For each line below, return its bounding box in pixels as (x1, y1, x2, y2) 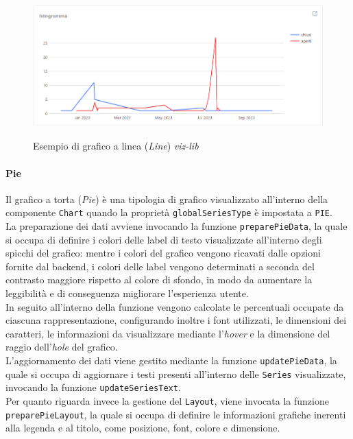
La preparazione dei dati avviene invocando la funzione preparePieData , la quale (5, 218, 348, 233)
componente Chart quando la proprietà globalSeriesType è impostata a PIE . (5, 205, 332, 219)
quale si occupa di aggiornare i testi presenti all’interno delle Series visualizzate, (5, 366, 346, 381)
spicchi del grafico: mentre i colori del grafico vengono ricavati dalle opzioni (5, 246, 321, 260)
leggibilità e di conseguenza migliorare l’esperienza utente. (5, 286, 249, 300)
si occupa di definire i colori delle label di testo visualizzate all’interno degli (5, 232, 322, 246)
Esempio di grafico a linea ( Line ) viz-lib (33, 139, 199, 153)
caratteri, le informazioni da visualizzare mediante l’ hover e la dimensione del (5, 326, 330, 340)
